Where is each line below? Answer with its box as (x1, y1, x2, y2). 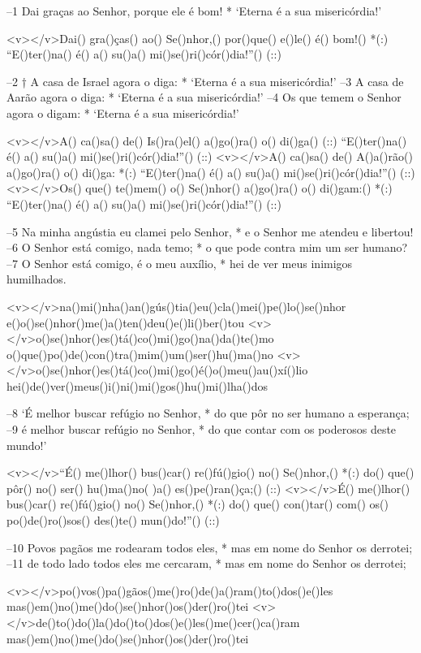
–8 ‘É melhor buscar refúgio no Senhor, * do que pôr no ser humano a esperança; (6, 404, 410, 422)
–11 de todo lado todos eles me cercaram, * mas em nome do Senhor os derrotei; (6, 555, 406, 572)
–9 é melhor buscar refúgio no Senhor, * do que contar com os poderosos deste (6, 421, 397, 438)
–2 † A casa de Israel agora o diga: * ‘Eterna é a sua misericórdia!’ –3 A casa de (6, 72, 404, 89)
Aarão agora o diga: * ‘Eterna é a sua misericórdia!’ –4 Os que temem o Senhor (6, 89, 402, 106)
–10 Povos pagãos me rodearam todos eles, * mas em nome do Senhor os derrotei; (6, 538, 413, 556)
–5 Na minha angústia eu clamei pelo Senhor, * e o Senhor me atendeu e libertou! (6, 223, 414, 240)
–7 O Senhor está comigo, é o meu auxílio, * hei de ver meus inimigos (6, 254, 353, 271)
